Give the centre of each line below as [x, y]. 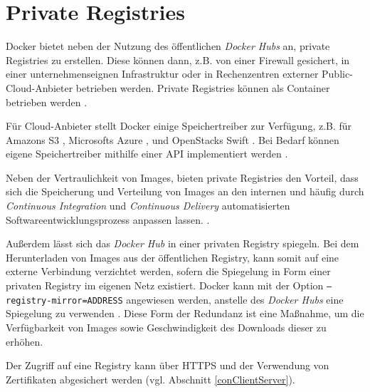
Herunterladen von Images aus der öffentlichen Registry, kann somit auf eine [173, 257]
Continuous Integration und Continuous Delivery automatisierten [148, 206]
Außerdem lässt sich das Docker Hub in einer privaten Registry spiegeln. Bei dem [183, 243]
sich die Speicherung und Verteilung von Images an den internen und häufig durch [185, 191]
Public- [337, 74]
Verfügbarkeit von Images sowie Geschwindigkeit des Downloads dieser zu [166, 327]
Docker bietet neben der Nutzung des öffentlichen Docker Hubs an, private [168, 46]
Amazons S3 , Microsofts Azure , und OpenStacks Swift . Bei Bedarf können [173, 139]
